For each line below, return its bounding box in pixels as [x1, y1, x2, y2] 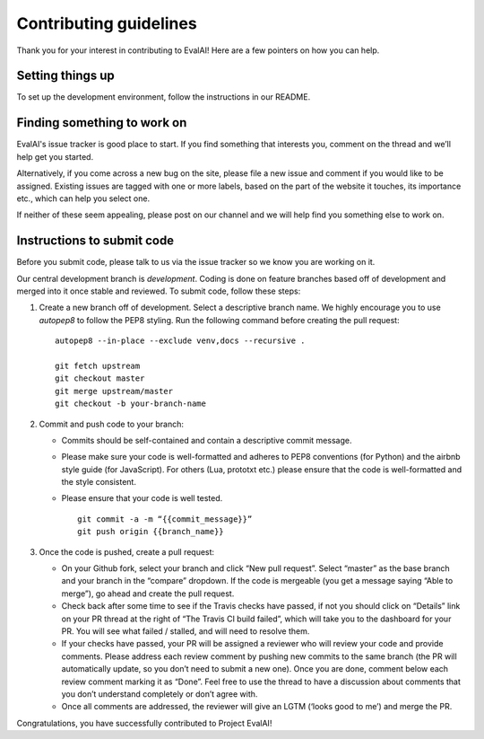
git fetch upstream [55, 360, 141, 371]
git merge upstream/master [55, 386, 174, 396]
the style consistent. [61, 477, 136, 488]
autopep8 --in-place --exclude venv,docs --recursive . [55, 336, 306, 346]
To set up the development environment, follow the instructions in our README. [16, 92, 311, 102]
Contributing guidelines [16, 13, 197, 33]
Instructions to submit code [16, 233, 175, 249]
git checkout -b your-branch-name [55, 399, 206, 409]
